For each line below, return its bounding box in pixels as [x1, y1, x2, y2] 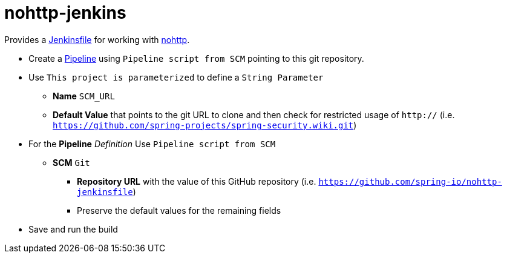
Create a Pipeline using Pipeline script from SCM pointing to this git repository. [28, 53, 364, 64]
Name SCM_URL [53, 90, 115, 101]
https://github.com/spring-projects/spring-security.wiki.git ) [53, 119, 357, 130]
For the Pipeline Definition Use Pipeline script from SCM [28, 138, 276, 149]
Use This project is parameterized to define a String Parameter [28, 71, 324, 82]
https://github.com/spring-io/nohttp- [318, 176, 502, 187]
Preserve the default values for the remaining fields [77, 205, 281, 216]
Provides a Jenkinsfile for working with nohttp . [4, 34, 190, 45]
